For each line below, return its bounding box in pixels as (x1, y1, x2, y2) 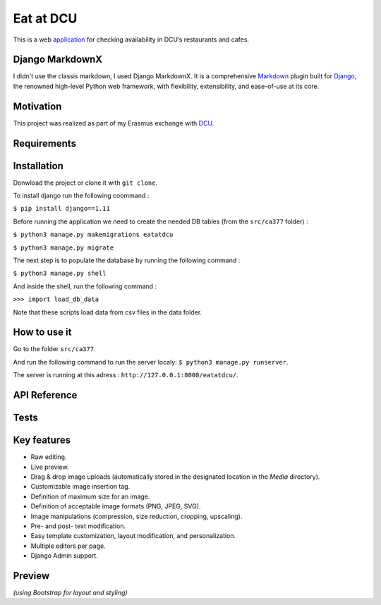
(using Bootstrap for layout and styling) (13, 589, 128, 597)
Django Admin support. (30, 551, 98, 560)
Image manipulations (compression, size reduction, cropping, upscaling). (30, 512, 243, 520)
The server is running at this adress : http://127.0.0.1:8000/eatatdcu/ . (13, 371, 239, 379)
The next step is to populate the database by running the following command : (13, 256, 241, 264)
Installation (13, 159, 64, 172)
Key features (13, 434, 71, 446)
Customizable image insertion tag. (30, 482, 131, 491)
